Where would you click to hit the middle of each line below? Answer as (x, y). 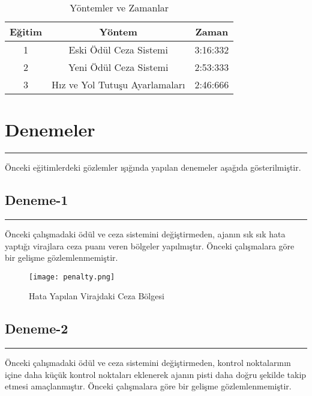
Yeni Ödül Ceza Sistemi (118, 67)
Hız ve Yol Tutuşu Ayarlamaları (118, 84)
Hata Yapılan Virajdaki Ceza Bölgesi (97, 296)
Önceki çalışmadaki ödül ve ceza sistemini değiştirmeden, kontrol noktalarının (148, 363)
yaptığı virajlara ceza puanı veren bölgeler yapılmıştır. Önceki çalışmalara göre (150, 245)
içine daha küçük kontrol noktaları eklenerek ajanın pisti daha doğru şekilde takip (156, 374)
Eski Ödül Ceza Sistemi (118, 50)
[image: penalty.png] (72, 277)
